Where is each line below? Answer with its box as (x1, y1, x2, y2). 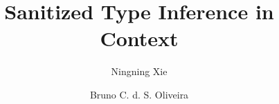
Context (100, 24, 179, 52)
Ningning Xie (111, 64, 168, 79)
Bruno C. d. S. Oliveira (89, 87, 189, 101)
